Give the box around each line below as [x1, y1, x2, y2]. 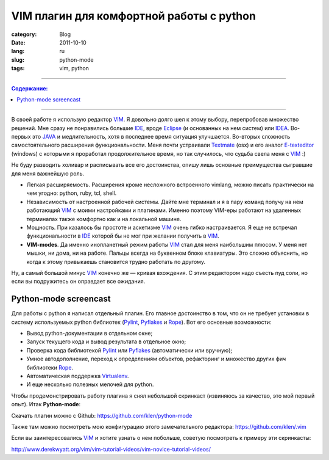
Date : [11, 38, 26, 46]
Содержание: [11, 84, 48, 92]
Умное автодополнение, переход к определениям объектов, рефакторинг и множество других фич [26, 355, 286, 363]
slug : [11, 56, 24, 64]
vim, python [59, 65, 90, 72]
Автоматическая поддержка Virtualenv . [26, 372, 129, 379]
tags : [11, 65, 25, 72]
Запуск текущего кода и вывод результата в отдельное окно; [26, 338, 186, 345]
